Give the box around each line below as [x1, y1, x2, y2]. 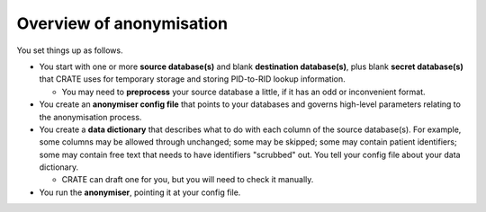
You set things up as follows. [16, 45, 123, 56]
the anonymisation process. [39, 111, 142, 122]
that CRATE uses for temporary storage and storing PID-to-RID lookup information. [39, 74, 346, 84]
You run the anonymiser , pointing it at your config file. [39, 187, 241, 198]
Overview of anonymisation [16, 13, 229, 33]
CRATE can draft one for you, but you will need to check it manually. [61, 174, 314, 185]
